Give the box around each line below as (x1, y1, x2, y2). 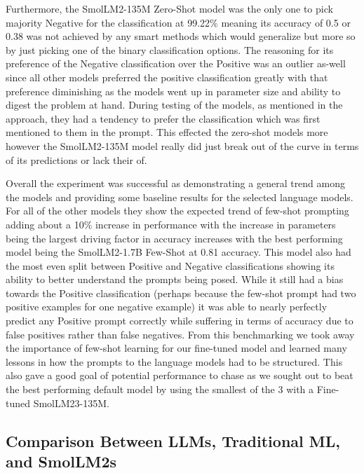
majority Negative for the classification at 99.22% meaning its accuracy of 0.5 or (6, 15, 351, 29)
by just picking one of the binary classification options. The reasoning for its (6, 42, 334, 57)
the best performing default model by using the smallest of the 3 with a (6, 382, 314, 397)
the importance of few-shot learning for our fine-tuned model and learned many (6, 341, 347, 355)
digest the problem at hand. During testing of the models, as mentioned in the (6, 97, 343, 112)
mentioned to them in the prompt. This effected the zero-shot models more (6, 125, 328, 139)
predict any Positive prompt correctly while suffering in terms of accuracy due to (6, 313, 353, 328)
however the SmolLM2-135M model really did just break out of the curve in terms (6, 138, 359, 153)
